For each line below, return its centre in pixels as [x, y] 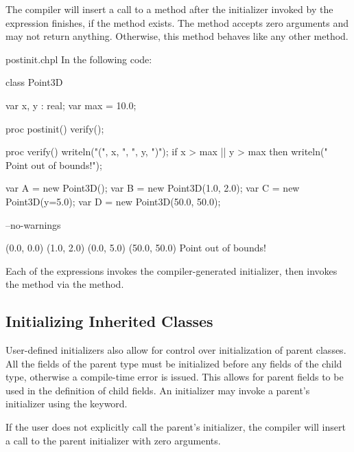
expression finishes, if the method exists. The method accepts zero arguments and [177, 22]
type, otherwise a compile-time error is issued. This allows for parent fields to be [175, 377]
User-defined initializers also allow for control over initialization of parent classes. [176, 350]
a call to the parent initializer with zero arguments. [113, 440]
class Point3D [34, 82]
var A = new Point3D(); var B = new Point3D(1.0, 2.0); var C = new [153, 188]
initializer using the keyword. [67, 404]
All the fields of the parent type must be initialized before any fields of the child [174, 363]
